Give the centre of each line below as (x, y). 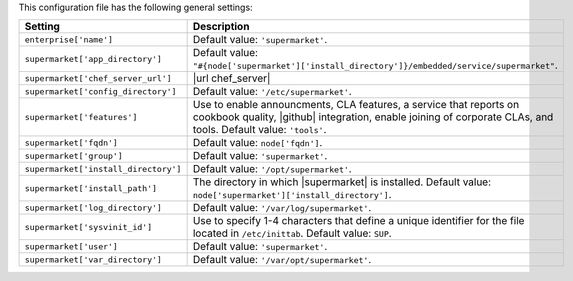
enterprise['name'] (69, 39)
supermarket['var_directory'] (93, 259)
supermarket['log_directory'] (93, 207)
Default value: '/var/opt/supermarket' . (282, 260)
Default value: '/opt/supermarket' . (272, 169)
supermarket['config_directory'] (100, 91)
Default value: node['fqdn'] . (257, 143)
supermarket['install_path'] (91, 188)
